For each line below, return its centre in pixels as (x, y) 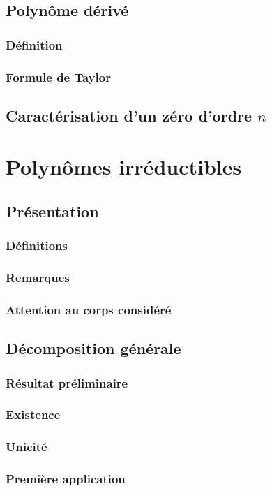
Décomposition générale (93, 348)
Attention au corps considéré (89, 310)
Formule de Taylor (58, 76)
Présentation (52, 211)
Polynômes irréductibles (124, 167)
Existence (33, 415)
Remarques (38, 278)
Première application (66, 479)
